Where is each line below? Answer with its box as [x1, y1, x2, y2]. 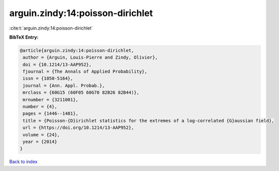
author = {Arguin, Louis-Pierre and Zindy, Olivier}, [23, 55, 158, 60]
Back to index [9, 158, 38, 165]
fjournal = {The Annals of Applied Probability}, [23, 69, 148, 75]
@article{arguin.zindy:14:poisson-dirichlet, [20, 48, 134, 53]
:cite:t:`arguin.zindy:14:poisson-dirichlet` [9, 25, 93, 31]
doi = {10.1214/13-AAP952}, [23, 62, 92, 67]
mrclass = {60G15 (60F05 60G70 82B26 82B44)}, [23, 90, 139, 95]
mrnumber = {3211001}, [23, 97, 79, 102]
